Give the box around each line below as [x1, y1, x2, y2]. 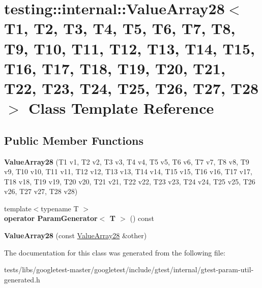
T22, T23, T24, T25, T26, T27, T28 [4, 77, 259, 98]
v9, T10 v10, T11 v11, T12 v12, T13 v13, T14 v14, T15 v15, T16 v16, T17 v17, [4, 166, 253, 177]
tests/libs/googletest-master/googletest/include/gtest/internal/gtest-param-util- [4, 264, 254, 275]
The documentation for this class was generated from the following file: [4, 247, 225, 258]
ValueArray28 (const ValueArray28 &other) [4, 230, 147, 241]
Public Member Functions [4, 132, 143, 148]
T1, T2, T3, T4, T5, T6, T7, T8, [4, 18, 236, 39]
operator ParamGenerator [4, 213, 98, 223]
